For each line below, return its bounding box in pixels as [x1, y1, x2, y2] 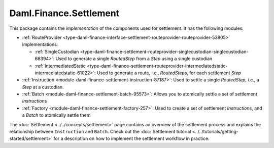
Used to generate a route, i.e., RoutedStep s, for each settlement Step [96, 70, 241, 76]
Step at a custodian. [22, 84, 64, 90]
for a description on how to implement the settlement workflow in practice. [53, 135, 210, 141]
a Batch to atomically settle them [22, 112, 91, 118]
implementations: [22, 41, 58, 47]
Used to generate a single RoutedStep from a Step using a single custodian [55, 56, 213, 62]
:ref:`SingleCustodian [35, 48, 79, 55]
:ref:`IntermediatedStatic [35, 63, 86, 69]
